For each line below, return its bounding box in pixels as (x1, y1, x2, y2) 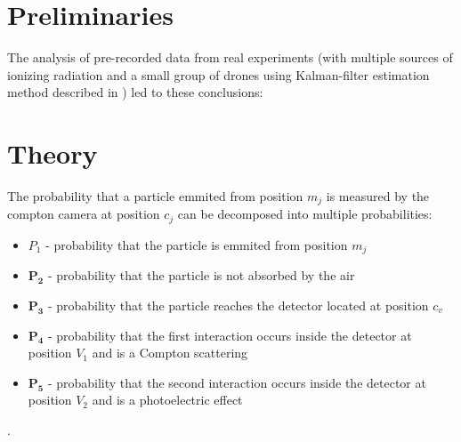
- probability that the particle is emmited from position (45, 235, 348, 253)
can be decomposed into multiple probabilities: (177, 205, 433, 223)
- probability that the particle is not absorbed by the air (47, 266, 355, 285)
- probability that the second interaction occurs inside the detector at (47, 373, 426, 391)
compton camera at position (7, 205, 160, 223)
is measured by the (326, 187, 430, 205)
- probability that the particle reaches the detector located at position (47, 295, 429, 314)
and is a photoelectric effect (92, 390, 243, 409)
